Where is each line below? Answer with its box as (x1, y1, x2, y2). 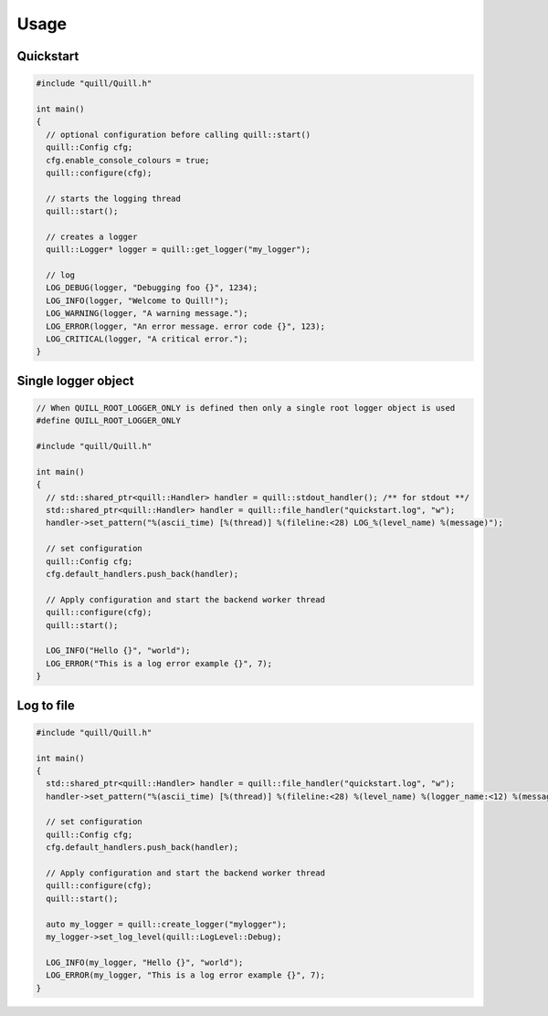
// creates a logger (46, 231, 138, 242)
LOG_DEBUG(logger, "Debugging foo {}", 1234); (46, 283, 258, 293)
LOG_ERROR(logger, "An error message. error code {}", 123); (46, 320, 326, 331)
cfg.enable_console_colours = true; (46, 155, 210, 165)
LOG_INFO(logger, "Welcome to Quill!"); (46, 295, 229, 306)
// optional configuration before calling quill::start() (46, 129, 311, 140)
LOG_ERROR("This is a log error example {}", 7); (46, 658, 273, 668)
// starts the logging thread (46, 193, 182, 204)
